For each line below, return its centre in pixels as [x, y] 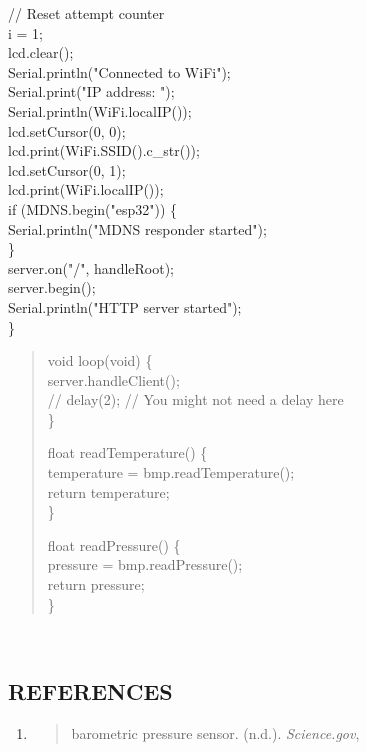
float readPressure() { [114, 544]
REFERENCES [90, 691]
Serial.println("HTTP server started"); [125, 306]
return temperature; [108, 491]
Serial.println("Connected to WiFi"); [119, 71]
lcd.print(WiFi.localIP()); [86, 189]
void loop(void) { [100, 360]
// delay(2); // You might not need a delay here [195, 399]
